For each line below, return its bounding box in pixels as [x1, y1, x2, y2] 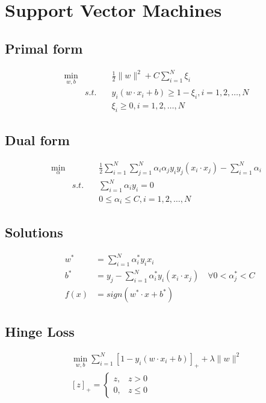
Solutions [5, 222, 63, 241]
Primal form [5, 39, 83, 57]
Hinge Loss [5, 322, 75, 340]
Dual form [5, 131, 70, 149]
